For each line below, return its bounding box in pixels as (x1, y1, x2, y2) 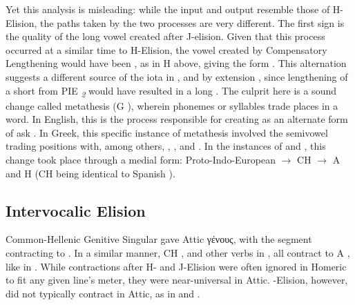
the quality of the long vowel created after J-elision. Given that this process (6, 29, 325, 43)
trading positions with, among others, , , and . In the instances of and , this (6, 139, 326, 153)
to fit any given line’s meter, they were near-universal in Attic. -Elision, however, (6, 273, 348, 287)
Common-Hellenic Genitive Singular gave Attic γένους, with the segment (6, 232, 312, 246)
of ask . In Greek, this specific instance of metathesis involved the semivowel (6, 125, 328, 139)
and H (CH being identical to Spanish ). (6, 166, 175, 180)
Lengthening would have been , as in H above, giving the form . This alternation (6, 56, 347, 70)
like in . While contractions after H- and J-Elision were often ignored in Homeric (6, 259, 347, 273)
